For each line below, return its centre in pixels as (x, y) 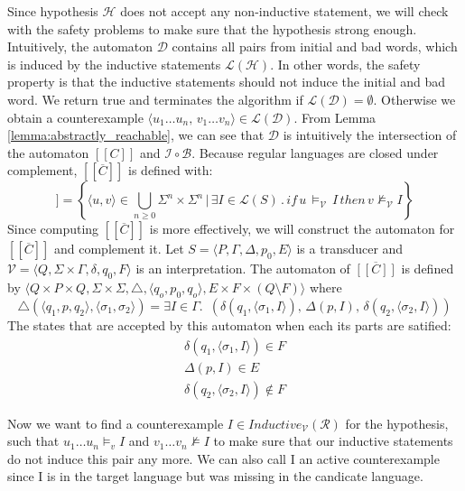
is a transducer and (350, 249)
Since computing (53, 229)
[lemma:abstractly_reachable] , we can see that (136, 135)
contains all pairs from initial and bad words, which (315, 46)
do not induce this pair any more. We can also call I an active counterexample (223, 458)
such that (33, 441)
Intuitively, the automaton (80, 46)
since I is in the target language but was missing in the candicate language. (215, 476)
